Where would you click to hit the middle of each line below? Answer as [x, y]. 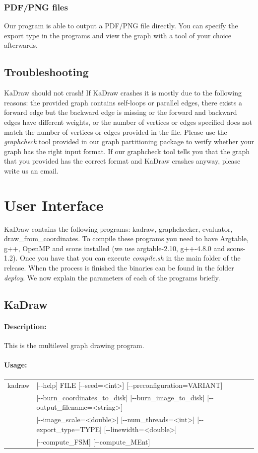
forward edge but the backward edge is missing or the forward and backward [121, 112]
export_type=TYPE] [69, 429]
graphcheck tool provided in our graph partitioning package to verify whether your [129, 141]
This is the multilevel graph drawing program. [74, 345]
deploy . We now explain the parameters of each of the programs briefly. [112, 277]
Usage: [16, 364]
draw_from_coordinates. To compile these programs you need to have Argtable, [126, 238]
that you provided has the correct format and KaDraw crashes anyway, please [122, 161]
